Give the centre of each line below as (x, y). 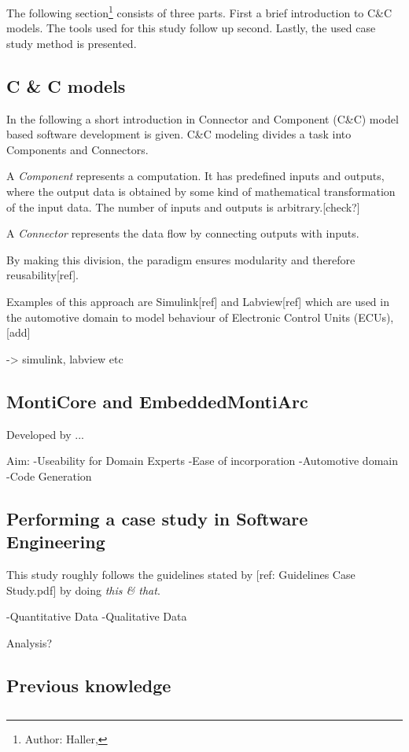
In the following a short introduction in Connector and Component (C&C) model (203, 118)
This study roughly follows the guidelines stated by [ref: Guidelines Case (181, 574)
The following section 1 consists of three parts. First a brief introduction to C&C (199, 11)
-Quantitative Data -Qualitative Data (97, 616)
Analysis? (29, 642)
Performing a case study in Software (157, 518)
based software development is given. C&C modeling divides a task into (179, 134)
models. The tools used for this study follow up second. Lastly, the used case (191, 28)
